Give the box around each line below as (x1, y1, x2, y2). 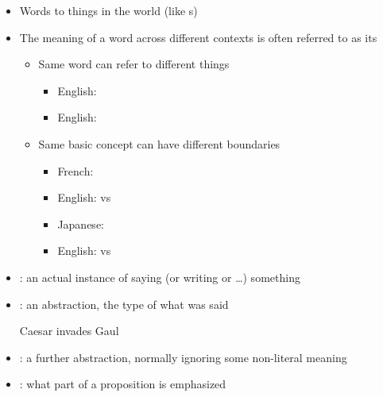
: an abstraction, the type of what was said (19, 295, 229, 312)
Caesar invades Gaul (19, 322, 119, 339)
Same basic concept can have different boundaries (38, 135, 280, 152)
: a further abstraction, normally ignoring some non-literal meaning (19, 349, 347, 365)
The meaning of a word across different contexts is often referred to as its (19, 29, 377, 45)
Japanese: (57, 215, 104, 232)
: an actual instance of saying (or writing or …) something (19, 268, 300, 285)
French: (57, 162, 94, 179)
